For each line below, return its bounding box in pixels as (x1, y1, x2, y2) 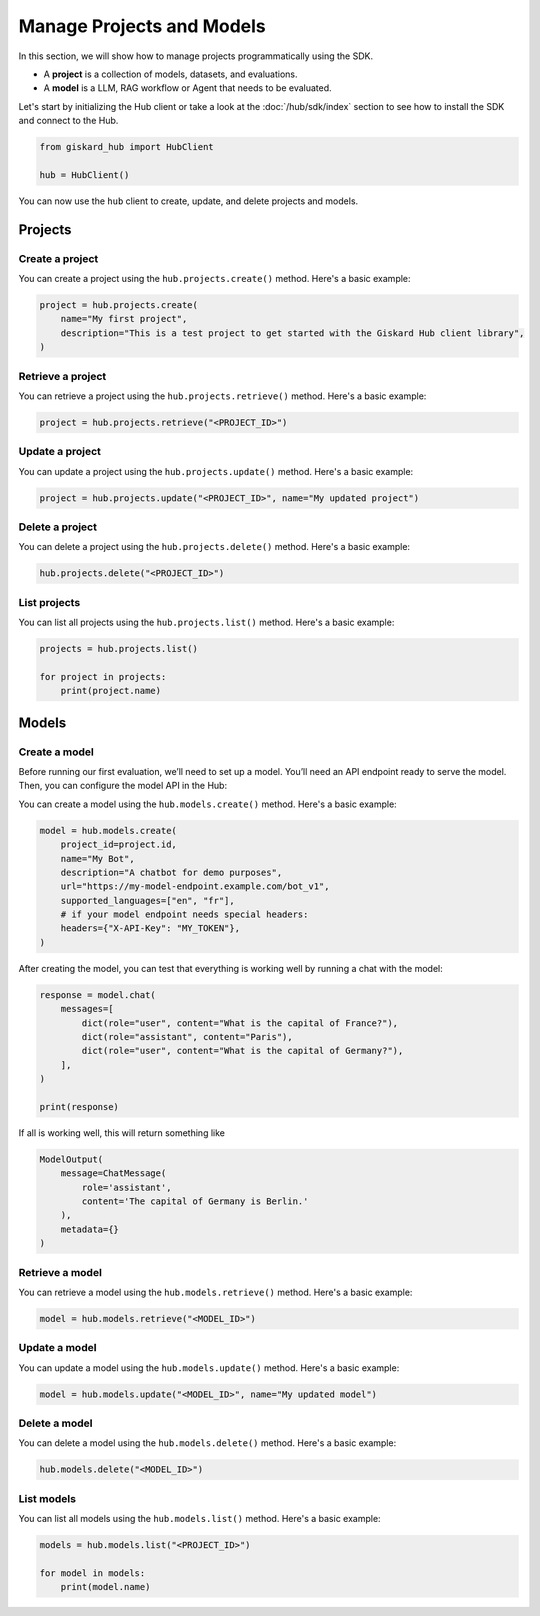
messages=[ (60, 1003, 114, 1015)
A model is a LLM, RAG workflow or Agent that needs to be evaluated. (43, 82, 332, 94)
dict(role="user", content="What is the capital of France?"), (81, 1017, 399, 1029)
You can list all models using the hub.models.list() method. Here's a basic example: (18, 1513, 381, 1525)
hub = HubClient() (39, 169, 130, 180)
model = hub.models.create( (39, 825, 177, 836)
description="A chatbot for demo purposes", (60, 866, 283, 878)
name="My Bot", (60, 853, 135, 864)
